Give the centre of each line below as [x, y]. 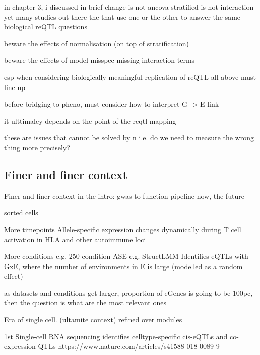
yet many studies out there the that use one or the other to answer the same [122, 16]
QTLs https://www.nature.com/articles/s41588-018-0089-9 [129, 346]
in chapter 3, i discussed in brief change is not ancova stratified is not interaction [129, 7]
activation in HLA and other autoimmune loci [75, 239]
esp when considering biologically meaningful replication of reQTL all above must [130, 77]
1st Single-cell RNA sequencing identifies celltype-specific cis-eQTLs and [116, 336]
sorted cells [21, 212]
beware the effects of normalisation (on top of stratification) [97, 43]
